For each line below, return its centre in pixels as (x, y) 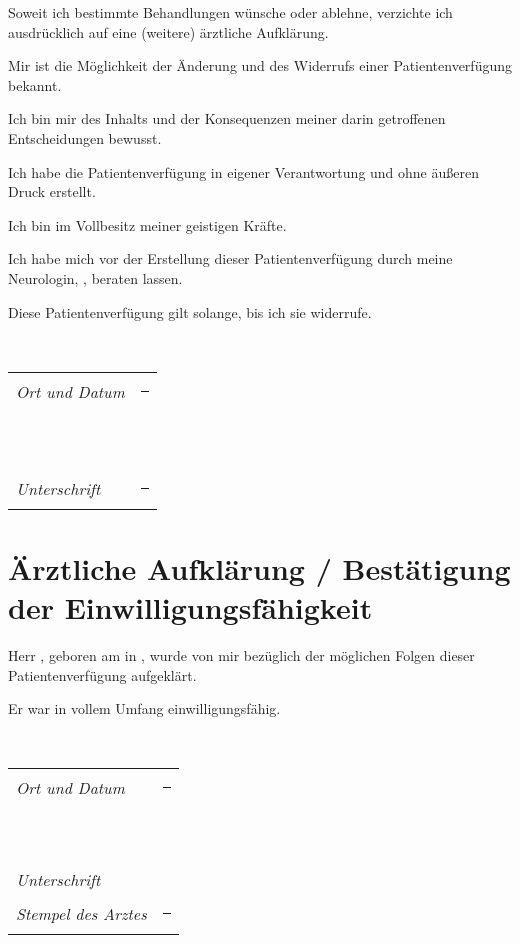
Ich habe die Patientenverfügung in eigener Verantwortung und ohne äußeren (243, 171)
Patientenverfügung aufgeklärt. (102, 674)
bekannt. (35, 84)
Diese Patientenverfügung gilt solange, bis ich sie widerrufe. (190, 311)
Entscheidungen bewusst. (85, 137)
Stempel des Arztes (81, 914)
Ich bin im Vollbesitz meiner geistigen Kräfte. (147, 224)
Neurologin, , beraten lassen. (95, 277)
